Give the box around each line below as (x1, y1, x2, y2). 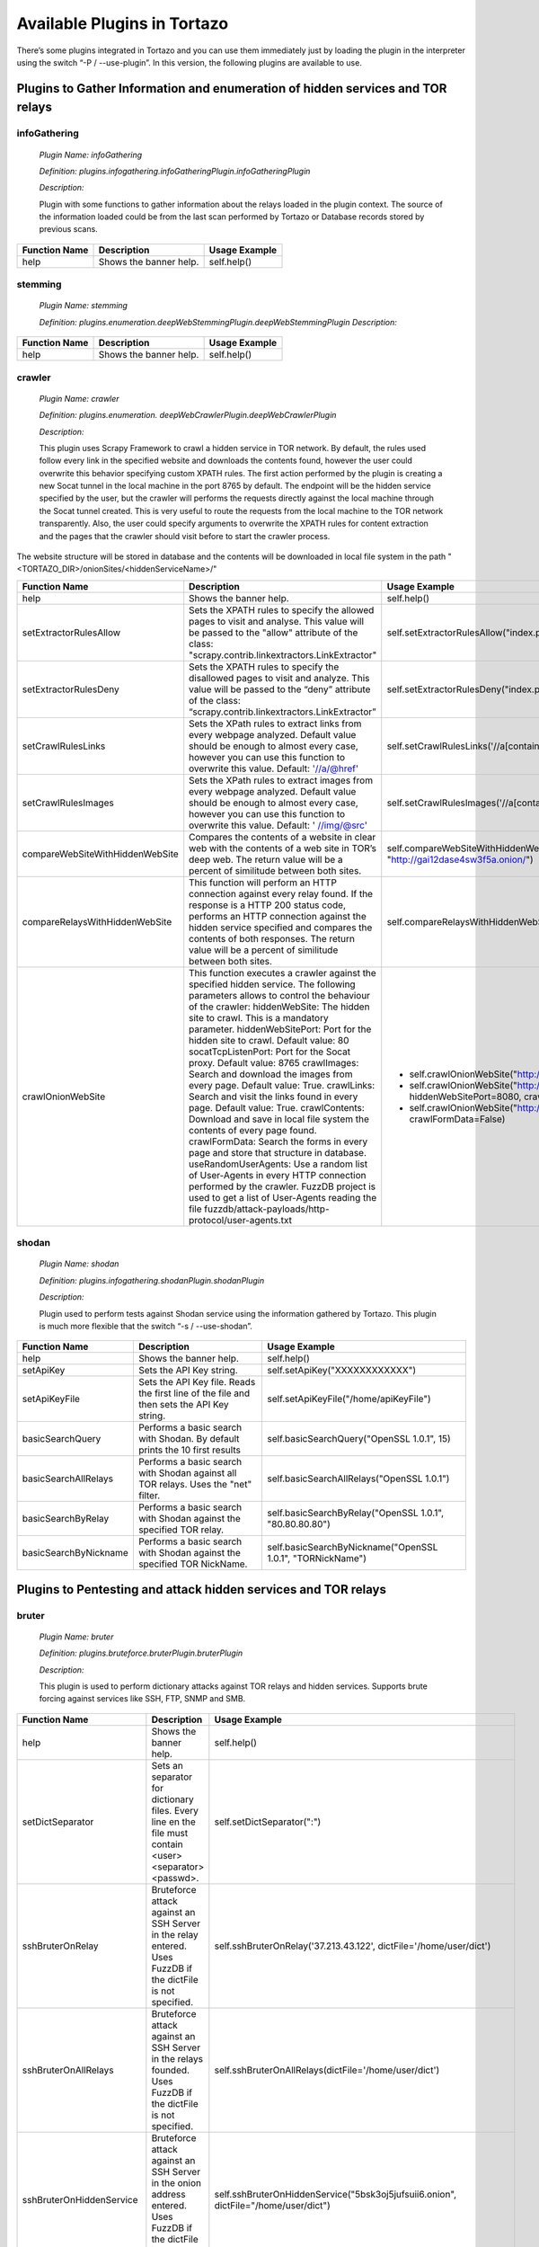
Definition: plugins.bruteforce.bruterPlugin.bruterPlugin (39, 1648, 243, 1658)
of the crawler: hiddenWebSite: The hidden (189, 1000, 370, 1013)
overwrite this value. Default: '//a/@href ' (189, 762, 359, 775)
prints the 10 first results (137, 1443, 242, 1456)
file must (151, 1826, 189, 1839)
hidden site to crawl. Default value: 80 (189, 1034, 349, 1046)
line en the (151, 1816, 197, 1828)
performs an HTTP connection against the (189, 910, 367, 922)
